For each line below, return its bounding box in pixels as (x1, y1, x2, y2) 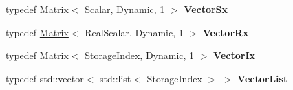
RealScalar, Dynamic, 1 (85, 25, 184, 39)
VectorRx (202, 25, 249, 39)
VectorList (237, 71, 288, 85)
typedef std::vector (6, 71, 84, 85)
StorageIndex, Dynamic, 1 (85, 48, 195, 63)
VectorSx (184, 2, 228, 16)
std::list (100, 71, 131, 85)
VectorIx (213, 48, 255, 63)
